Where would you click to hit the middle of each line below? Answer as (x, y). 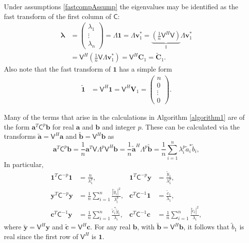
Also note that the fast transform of (57, 69)
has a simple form (146, 69)
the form (17, 126)
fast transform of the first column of (58, 16)
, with (146, 227)
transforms (20, 136)
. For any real (110, 227)
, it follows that (206, 227)
